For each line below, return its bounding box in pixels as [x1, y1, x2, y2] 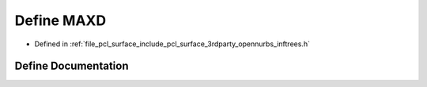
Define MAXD [14, 12, 107, 29]
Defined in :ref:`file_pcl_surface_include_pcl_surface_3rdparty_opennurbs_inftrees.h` [34, 39, 310, 49]
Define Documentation [14, 60, 129, 73]
